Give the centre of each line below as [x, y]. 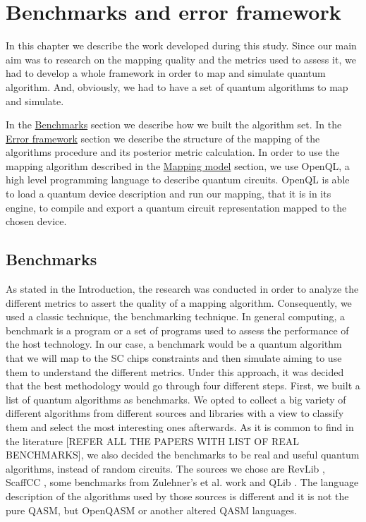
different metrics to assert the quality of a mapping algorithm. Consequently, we [179, 302]
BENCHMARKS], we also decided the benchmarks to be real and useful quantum [183, 455]
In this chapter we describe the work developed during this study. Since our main [181, 45]
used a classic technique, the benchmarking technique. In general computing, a [175, 316]
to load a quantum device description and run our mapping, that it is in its [169, 194]
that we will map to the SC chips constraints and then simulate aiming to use [174, 358]
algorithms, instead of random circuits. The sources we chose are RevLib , [165, 468]
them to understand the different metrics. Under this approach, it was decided [175, 371]
